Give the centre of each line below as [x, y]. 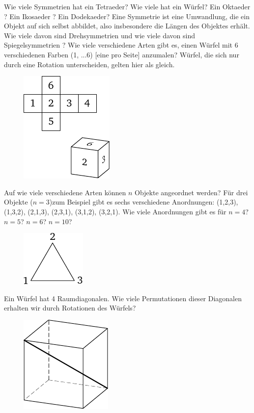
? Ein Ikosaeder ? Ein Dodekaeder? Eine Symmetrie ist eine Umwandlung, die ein [127, 16]
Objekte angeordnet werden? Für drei [191, 192]
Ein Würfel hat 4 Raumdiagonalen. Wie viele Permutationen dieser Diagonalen [123, 298]
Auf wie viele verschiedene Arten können [65, 192]
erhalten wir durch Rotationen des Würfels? [70, 308]
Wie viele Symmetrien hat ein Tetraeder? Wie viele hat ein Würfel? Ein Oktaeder [127, 6]
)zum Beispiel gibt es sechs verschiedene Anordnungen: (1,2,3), [144, 202]
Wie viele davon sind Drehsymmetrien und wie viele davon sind [100, 35]
